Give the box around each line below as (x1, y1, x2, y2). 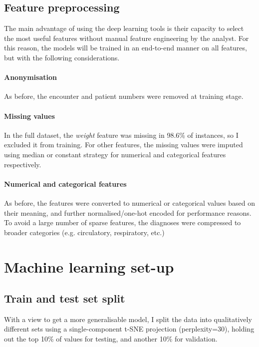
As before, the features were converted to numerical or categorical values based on (4, 197, 255, 208)
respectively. (4, 159, 41, 169)
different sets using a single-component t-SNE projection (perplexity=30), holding (4, 324, 255, 334)
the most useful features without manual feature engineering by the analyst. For (4, 32, 249, 43)
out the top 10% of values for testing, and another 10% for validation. (4, 334, 218, 344)
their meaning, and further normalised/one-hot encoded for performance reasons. (4, 207, 252, 218)
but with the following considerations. (4, 52, 120, 62)
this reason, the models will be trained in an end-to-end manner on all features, (4, 42, 247, 53)
